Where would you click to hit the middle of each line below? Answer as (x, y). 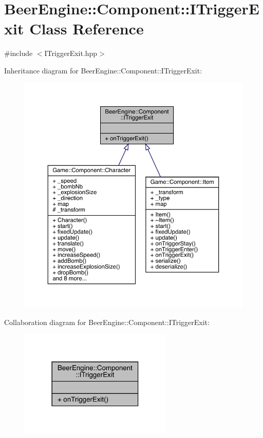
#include (18, 53)
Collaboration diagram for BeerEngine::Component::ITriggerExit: (107, 322)
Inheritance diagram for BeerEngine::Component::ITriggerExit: (103, 70)
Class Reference (87, 28)
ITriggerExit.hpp (71, 53)
